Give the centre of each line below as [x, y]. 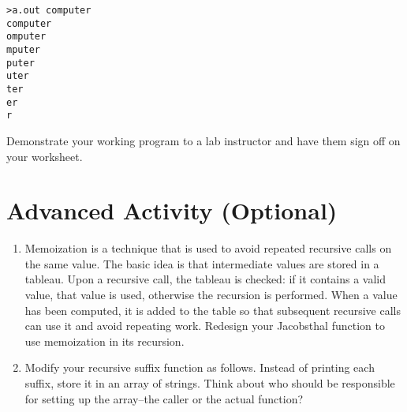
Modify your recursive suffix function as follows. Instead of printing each [200, 367]
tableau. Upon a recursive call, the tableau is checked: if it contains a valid [205, 279]
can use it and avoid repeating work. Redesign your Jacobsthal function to [205, 326]
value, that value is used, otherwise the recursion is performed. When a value [211, 294]
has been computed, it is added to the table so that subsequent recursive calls [213, 310]
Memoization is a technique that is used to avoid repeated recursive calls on [208, 248]
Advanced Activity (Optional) [172, 210]
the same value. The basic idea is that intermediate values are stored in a [202, 263]
